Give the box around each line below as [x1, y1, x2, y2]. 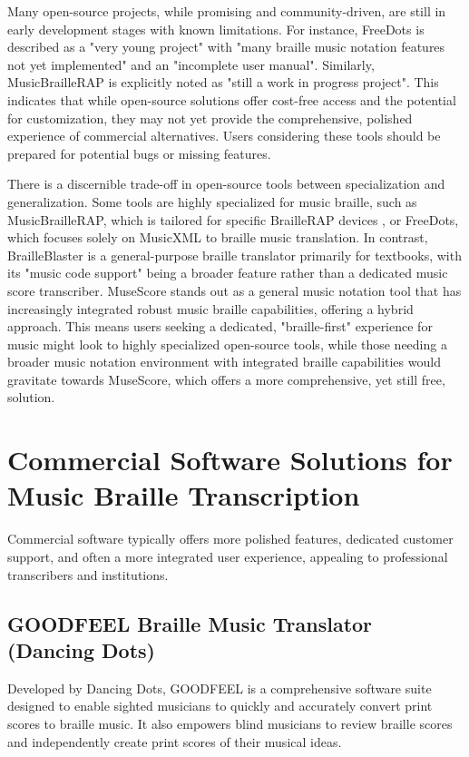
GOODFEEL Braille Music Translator [7, 609, 373, 637]
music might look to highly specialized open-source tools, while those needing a [7, 334, 447, 353]
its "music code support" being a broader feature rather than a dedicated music [7, 263, 448, 282]
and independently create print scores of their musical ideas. [7, 732, 342, 751]
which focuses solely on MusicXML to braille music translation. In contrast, [7, 228, 428, 247]
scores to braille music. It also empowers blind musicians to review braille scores [7, 713, 453, 732]
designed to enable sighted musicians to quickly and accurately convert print [7, 696, 433, 715]
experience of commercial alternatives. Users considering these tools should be [7, 126, 441, 145]
